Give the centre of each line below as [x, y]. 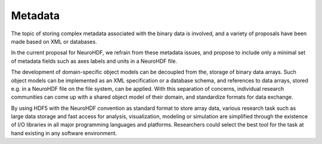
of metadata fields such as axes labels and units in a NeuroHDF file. [94, 61]
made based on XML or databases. [54, 41]
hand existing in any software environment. [64, 133]
